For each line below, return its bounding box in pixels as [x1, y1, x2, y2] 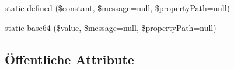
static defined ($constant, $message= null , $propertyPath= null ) [5, 2, 230, 13]
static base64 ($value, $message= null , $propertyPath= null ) [5, 21, 216, 33]
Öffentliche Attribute [5, 50, 134, 68]
